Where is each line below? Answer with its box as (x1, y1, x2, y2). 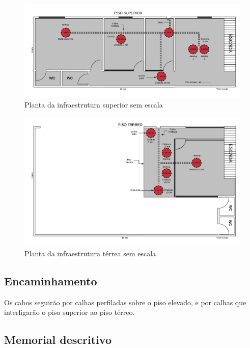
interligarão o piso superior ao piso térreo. (4, 307, 135, 317)
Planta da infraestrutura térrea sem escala (24, 248, 156, 258)
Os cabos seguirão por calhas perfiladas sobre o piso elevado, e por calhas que (4, 297, 246, 307)
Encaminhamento (4, 273, 97, 288)
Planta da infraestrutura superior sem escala (24, 99, 163, 110)
